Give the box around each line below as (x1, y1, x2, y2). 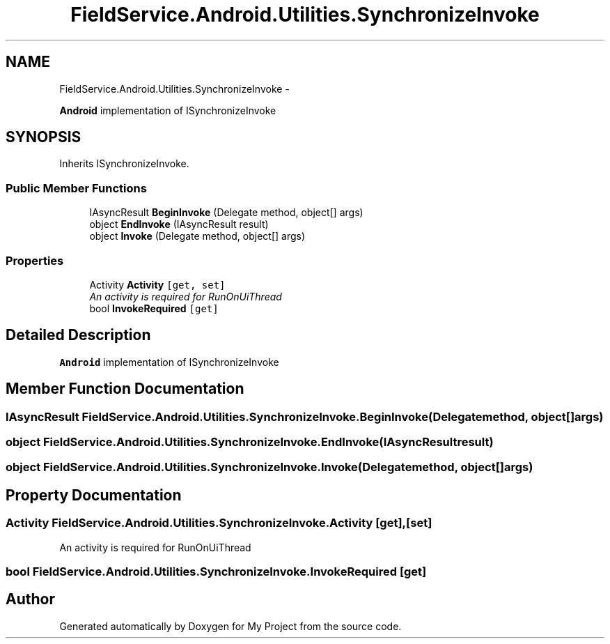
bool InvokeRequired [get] (89, 302, 219, 314)
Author (6, 590, 55, 608)
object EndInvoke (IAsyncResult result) (89, 218, 269, 231)
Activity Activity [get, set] (89, 278, 226, 291)
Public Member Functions (6, 181, 147, 195)
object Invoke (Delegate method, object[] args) (89, 230, 306, 243)
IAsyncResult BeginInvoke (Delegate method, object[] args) (89, 206, 363, 219)
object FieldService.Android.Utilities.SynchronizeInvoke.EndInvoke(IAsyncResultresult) (6, 435, 494, 449)
